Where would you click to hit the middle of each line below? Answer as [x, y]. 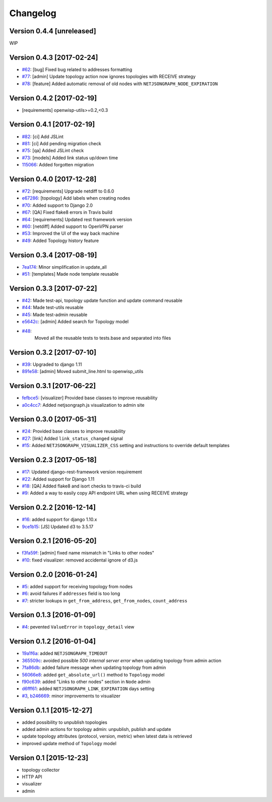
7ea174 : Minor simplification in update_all [64, 267]
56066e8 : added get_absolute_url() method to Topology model [93, 674]
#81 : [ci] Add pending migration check [62, 143]
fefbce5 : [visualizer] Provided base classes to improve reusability [90, 398]
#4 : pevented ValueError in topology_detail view [78, 627]
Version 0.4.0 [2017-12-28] [53, 179]
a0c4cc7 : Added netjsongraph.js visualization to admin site [83, 405]
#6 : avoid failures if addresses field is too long [71, 594]
